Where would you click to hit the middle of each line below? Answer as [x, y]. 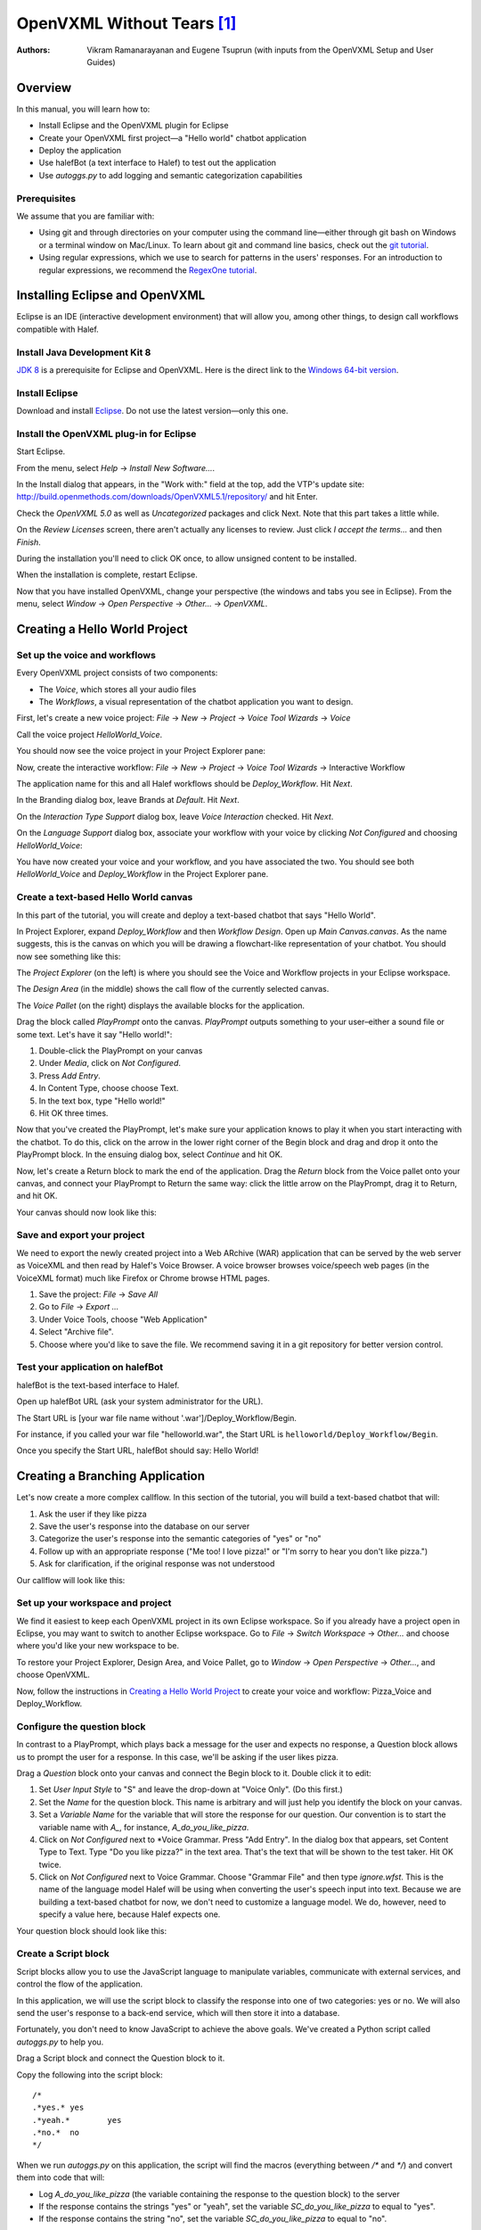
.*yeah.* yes [77, 2120]
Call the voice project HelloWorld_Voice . [90, 734]
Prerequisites [46, 198]
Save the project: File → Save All [98, 1294]
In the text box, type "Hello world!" [102, 1101]
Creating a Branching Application [110, 1476]
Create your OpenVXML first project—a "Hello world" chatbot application [173, 137]
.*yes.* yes [58, 2108]
